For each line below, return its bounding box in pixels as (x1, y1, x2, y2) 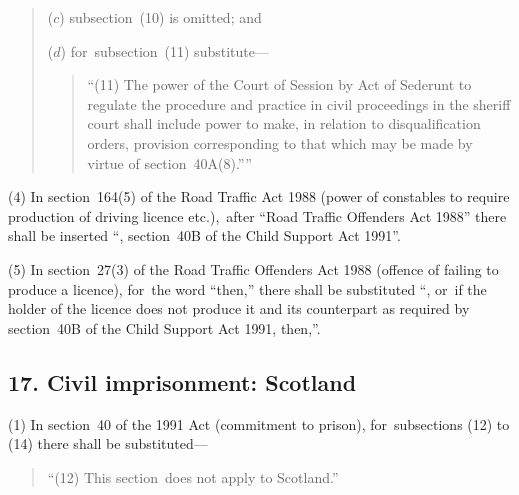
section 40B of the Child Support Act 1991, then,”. (8, 317, 321, 338)
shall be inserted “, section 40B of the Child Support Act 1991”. (8, 225, 401, 246)
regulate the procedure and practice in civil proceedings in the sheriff (87, 93, 511, 114)
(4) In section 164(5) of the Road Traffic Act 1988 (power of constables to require (8, 186, 510, 207)
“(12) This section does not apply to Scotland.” (47, 466, 339, 487)
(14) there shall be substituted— (8, 433, 208, 454)
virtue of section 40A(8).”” (87, 152, 252, 173)
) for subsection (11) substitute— (60, 40, 269, 61)
